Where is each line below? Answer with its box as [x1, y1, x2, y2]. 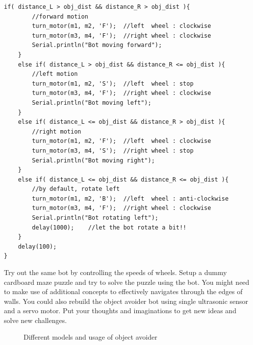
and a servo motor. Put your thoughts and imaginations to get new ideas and [4, 305, 236, 316]
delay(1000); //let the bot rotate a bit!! [32, 224, 187, 231]
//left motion [32, 70, 78, 78]
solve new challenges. [4, 315, 67, 325]
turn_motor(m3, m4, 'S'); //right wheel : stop [32, 147, 194, 154]
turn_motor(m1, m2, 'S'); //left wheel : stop [32, 80, 194, 87]
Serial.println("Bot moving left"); [32, 99, 152, 106]
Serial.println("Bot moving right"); [32, 157, 155, 164]
